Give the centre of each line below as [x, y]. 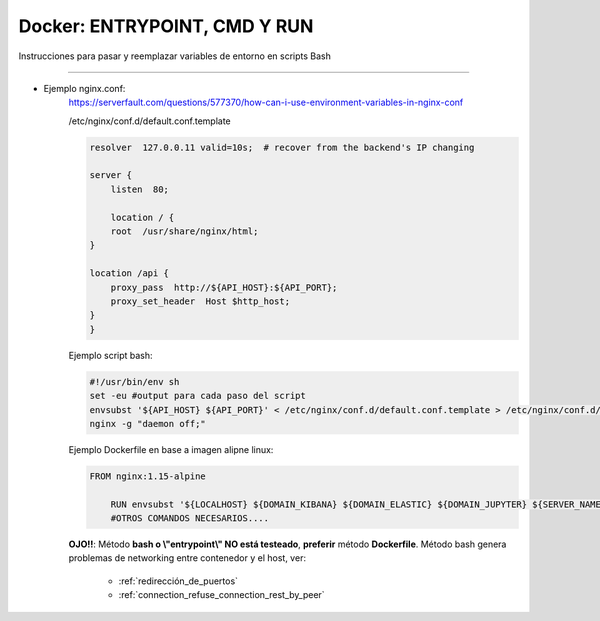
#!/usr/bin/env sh [134, 381]
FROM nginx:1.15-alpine [148, 476]
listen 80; [140, 189]
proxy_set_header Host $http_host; [200, 301]
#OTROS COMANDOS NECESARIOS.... [190, 518]
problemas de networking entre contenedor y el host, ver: [187, 558]
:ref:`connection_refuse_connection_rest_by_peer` [221, 595]
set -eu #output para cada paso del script [198, 396]
